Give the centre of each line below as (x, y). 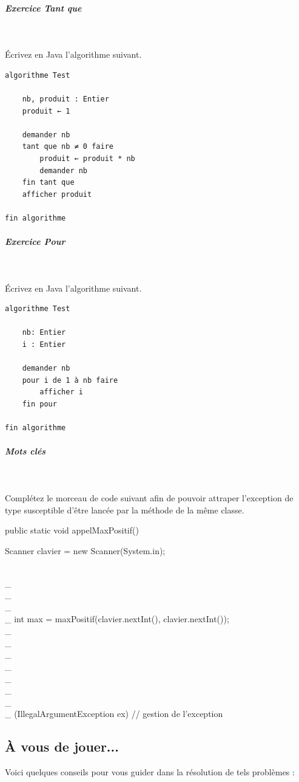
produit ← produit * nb (87, 158)
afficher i (61, 392)
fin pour (39, 404)
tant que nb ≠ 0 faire (68, 147)
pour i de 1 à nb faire (70, 380)
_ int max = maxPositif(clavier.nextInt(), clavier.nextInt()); (117, 618)
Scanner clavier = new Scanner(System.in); (85, 550)
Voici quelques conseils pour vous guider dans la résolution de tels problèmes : (150, 772)
